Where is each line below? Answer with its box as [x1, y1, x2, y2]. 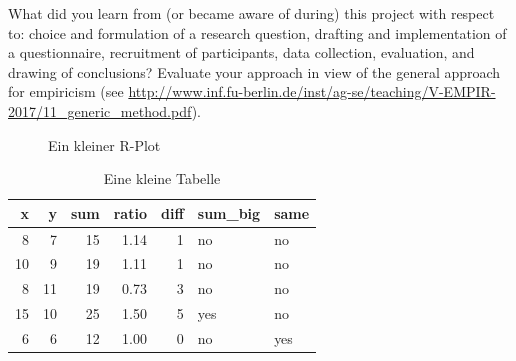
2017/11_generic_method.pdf [8, 100, 192, 121]
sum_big [197, 202, 261, 223]
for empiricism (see [8, 81, 124, 102]
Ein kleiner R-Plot [48, 134, 161, 155]
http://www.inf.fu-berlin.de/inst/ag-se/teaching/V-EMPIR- [128, 81, 496, 102]
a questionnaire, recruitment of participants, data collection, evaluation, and [8, 42, 475, 63]
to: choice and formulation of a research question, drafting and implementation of [8, 22, 507, 43]
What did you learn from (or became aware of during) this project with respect [8, 3, 495, 23]
